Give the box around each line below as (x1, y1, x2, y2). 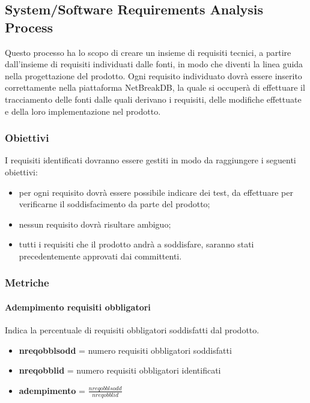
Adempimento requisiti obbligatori (5, 300, 151, 313)
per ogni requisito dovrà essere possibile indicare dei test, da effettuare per (19, 186, 293, 198)
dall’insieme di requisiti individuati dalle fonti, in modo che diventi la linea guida (5, 58, 303, 70)
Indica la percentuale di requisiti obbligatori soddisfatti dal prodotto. (5, 324, 260, 336)
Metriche (5, 275, 49, 290)
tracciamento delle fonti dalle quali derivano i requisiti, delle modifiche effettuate (5, 92, 302, 105)
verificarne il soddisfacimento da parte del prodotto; (19, 198, 210, 210)
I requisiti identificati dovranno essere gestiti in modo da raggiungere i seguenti (5, 154, 296, 166)
